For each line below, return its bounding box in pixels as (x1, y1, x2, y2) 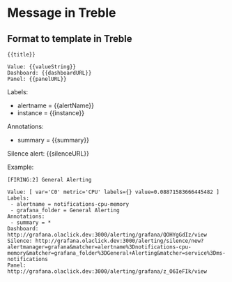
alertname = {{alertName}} (17, 101, 95, 110)
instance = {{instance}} (17, 109, 85, 117)
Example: (7, 163, 34, 171)
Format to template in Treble (7, 33, 132, 45)
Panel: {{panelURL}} (7, 75, 68, 82)
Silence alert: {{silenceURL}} (7, 149, 89, 158)
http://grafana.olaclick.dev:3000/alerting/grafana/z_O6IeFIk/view (7, 268, 208, 275)
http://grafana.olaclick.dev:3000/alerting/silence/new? (35, 237, 204, 244)
